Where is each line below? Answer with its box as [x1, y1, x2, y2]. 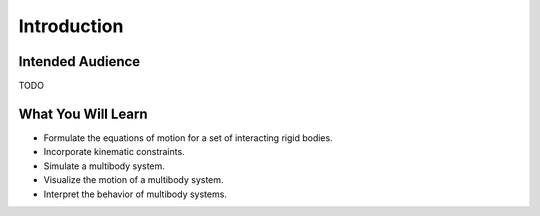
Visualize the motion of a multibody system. [43, 174, 224, 186]
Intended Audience [18, 53, 141, 70]
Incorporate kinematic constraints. [43, 146, 185, 158]
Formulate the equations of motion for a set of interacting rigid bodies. [43, 131, 334, 144]
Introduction [18, 15, 124, 37]
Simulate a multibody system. [43, 160, 165, 172]
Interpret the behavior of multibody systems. [43, 188, 227, 200]
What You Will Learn [18, 105, 149, 122]
